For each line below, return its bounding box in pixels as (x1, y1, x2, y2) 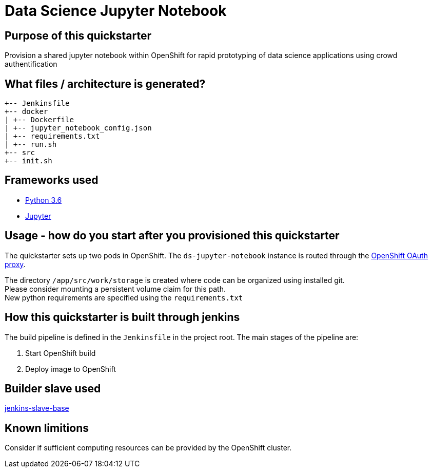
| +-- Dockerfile (5, 116, 74, 124)
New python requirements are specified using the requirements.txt (5, 293, 243, 302)
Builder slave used (5, 382, 101, 395)
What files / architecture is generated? (5, 77, 206, 90)
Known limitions (5, 421, 89, 435)
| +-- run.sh (5, 140, 57, 149)
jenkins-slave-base (5, 404, 69, 413)
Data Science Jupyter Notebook (5, 2, 227, 20)
